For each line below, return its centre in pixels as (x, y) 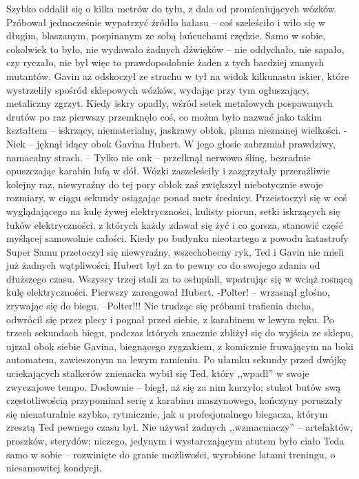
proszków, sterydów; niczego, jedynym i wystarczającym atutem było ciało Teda (175, 440)
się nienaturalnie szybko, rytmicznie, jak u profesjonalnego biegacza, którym (167, 413)
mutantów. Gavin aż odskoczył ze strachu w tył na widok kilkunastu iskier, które (178, 75)
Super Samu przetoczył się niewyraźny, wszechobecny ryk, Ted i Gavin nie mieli (175, 251)
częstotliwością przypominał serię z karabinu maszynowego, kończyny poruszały (174, 400)
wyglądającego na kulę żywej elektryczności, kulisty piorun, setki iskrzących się (173, 211)
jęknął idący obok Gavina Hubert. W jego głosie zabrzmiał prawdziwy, (186, 143)
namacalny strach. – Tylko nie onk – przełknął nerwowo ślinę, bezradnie (158, 157)
